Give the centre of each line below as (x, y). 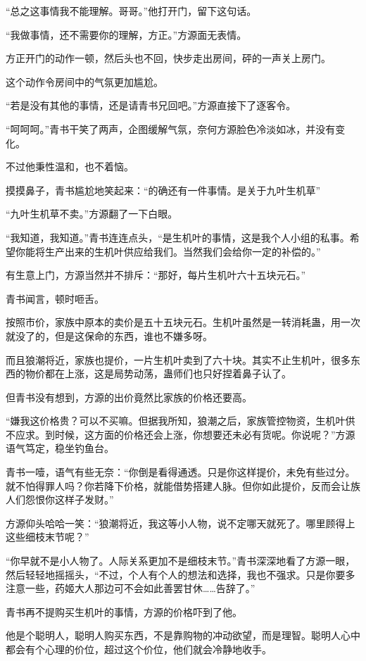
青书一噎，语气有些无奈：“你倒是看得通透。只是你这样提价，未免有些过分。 (181, 472)
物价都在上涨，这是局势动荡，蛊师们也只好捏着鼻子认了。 (158, 373)
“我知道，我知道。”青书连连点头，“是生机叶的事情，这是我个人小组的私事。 (178, 237)
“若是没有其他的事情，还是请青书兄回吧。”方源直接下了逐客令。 (151, 105)
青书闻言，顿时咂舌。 (55, 298)
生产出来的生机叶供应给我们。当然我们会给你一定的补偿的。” (183, 251)
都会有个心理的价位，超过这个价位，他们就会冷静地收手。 (139, 649)
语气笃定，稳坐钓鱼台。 (60, 448)
